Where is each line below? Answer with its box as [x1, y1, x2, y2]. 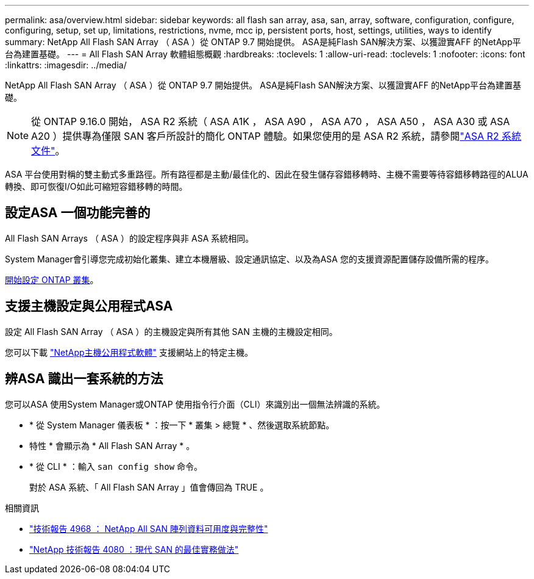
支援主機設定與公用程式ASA [5, 298, 173, 314]
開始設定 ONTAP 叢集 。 [5, 274, 99, 285]
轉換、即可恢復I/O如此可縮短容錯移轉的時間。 [5, 181, 188, 192]
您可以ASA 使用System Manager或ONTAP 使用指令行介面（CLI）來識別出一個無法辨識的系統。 [5, 398, 385, 409]
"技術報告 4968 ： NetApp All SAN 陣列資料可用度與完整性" [29, 523, 268, 534]
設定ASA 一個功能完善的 [5, 205, 151, 221]
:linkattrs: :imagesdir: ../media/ [5, 60, 127, 70]
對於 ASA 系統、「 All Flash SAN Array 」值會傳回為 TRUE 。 [29, 481, 269, 492]
